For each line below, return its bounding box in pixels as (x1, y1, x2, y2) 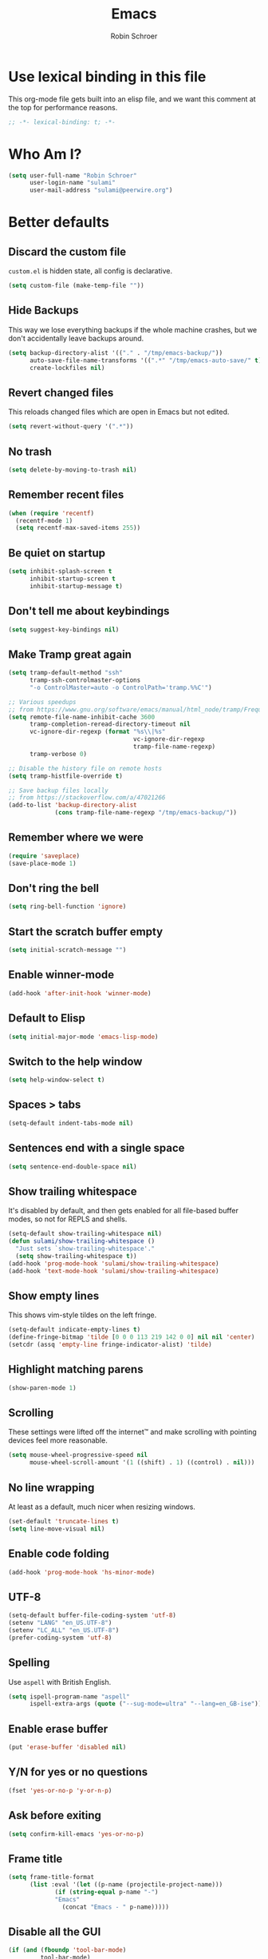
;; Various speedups (8, 698, 77, 706)
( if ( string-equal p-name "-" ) (54, 1888, 159, 1896)
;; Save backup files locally (8, 786, 109, 794)
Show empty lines (8, 1288, 100, 1303)
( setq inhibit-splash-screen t (8, 567, 112, 575)
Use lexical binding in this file (8, 67, 207, 86)
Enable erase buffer (8, 1722, 108, 1735)
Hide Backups (8, 304, 79, 317)
